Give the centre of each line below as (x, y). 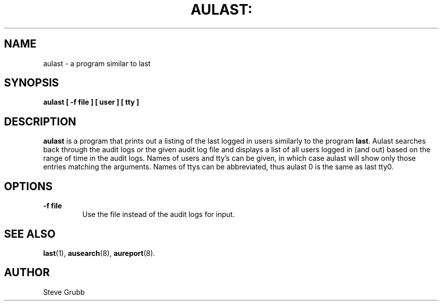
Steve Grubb (64, 292)
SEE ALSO (30, 234)
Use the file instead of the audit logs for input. (159, 214)
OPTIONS (28, 186)
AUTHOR (27, 273)
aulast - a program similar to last (97, 63)
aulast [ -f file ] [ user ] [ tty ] (91, 102)
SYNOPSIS (32, 83)
